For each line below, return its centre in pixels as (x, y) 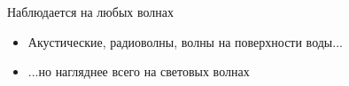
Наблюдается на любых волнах (91, 12)
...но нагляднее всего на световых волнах (139, 71)
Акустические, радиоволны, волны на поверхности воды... (185, 41)
